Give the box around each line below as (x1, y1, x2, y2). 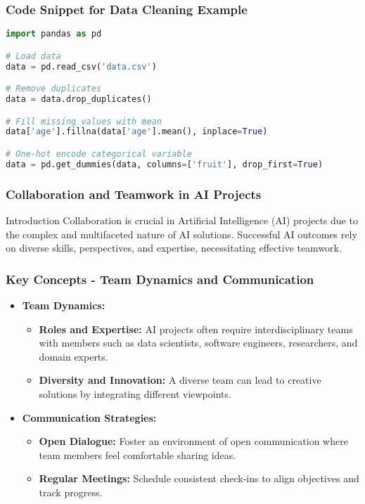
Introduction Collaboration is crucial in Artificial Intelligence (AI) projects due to (6, 212, 358, 227)
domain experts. (39, 349, 108, 363)
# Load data (6, 51, 61, 61)
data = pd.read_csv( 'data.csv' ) (6, 61, 157, 72)
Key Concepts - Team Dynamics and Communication (6, 270, 314, 287)
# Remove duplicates (6, 84, 102, 94)
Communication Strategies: (22, 410, 157, 425)
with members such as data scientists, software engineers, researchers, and (39, 335, 358, 350)
